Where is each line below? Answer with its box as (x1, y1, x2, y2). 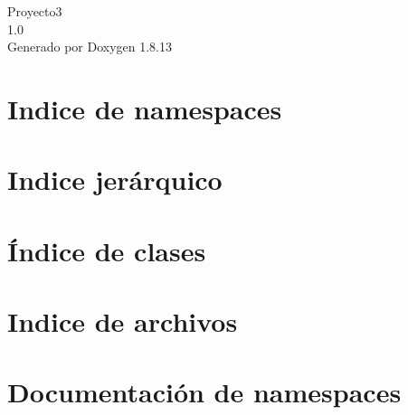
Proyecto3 (7, 2, 62, 20)
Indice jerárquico (7, 161, 223, 198)
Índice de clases (7, 231, 206, 269)
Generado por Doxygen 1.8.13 (7, 37, 172, 56)
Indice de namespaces (7, 90, 282, 127)
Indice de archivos (7, 303, 238, 340)
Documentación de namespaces (7, 373, 402, 410)
